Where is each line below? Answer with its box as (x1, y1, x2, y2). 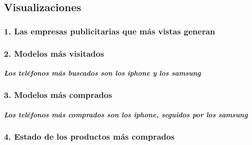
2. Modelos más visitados (4, 47, 104, 59)
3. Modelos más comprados (4, 89, 112, 101)
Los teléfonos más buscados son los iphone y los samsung (4, 68, 201, 78)
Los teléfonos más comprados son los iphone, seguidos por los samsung (4, 109, 248, 119)
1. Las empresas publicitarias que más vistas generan (4, 25, 216, 37)
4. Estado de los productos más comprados (4, 130, 175, 142)
